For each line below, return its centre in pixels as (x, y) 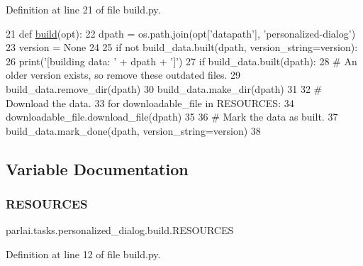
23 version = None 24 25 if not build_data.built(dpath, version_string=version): (182, 47)
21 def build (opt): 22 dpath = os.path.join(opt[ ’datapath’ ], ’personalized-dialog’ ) (181, 33)
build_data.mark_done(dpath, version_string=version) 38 (133, 130)
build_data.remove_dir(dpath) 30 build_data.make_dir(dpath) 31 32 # (164, 88)
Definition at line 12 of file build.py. (83, 254)
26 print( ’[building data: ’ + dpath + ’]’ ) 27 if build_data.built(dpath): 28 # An (181, 61)
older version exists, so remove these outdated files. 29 (123, 75)
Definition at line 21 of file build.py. (83, 9)
